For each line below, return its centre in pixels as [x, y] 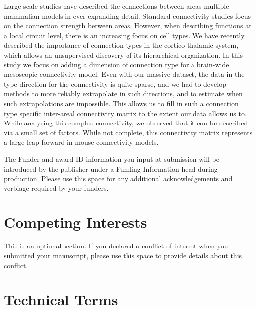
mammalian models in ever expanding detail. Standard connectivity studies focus [128, 16]
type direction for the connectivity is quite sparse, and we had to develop [115, 84]
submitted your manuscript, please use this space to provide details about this [123, 255]
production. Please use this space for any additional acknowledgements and [118, 178]
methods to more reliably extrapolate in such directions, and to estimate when [123, 93]
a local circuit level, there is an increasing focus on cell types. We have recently [124, 35]
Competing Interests [76, 222]
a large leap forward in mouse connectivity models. [81, 142]
